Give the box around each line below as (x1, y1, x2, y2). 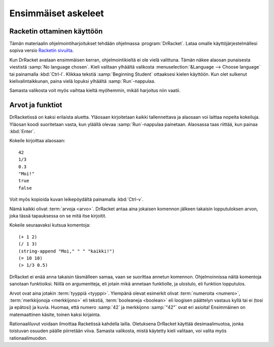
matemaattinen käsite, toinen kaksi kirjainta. (9, 311, 101, 318)
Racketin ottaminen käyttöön (9, 27, 103, 36)
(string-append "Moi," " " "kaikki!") (18, 248, 115, 254)
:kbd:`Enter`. (9, 129, 36, 135)
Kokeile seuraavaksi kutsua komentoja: (9, 222, 91, 228)
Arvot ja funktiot (9, 101, 62, 109)
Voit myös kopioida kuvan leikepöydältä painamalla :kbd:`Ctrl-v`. (9, 196, 144, 203)
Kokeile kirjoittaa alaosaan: (9, 138, 65, 144)
